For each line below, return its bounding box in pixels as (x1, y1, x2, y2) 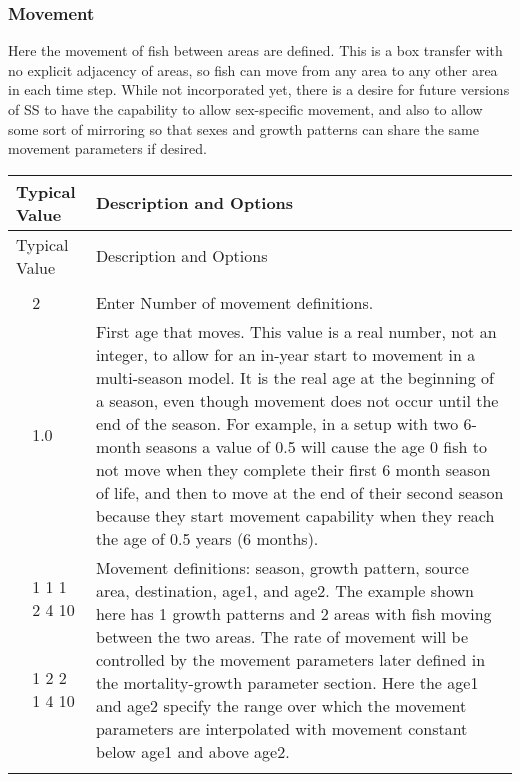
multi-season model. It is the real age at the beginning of (95, 365, 494, 389)
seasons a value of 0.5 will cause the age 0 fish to (146, 434, 487, 458)
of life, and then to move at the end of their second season (95, 480, 504, 504)
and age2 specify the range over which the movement (95, 693, 467, 717)
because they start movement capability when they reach (95, 503, 495, 527)
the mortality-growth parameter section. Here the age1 (95, 670, 479, 694)
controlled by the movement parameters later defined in (95, 647, 486, 671)
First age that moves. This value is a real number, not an (95, 319, 497, 343)
